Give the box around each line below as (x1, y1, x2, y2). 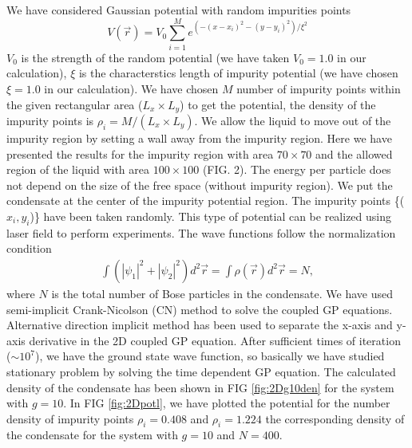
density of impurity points (6, 410, 134, 426)
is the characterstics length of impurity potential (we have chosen (78, 65, 398, 81)
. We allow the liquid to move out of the (194, 112, 391, 128)
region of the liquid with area (6, 161, 149, 178)
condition (6, 240, 52, 257)
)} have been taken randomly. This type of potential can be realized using (30, 207, 391, 224)
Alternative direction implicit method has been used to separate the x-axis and (6, 316, 393, 333)
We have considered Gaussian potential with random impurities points (6, 2, 351, 18)
